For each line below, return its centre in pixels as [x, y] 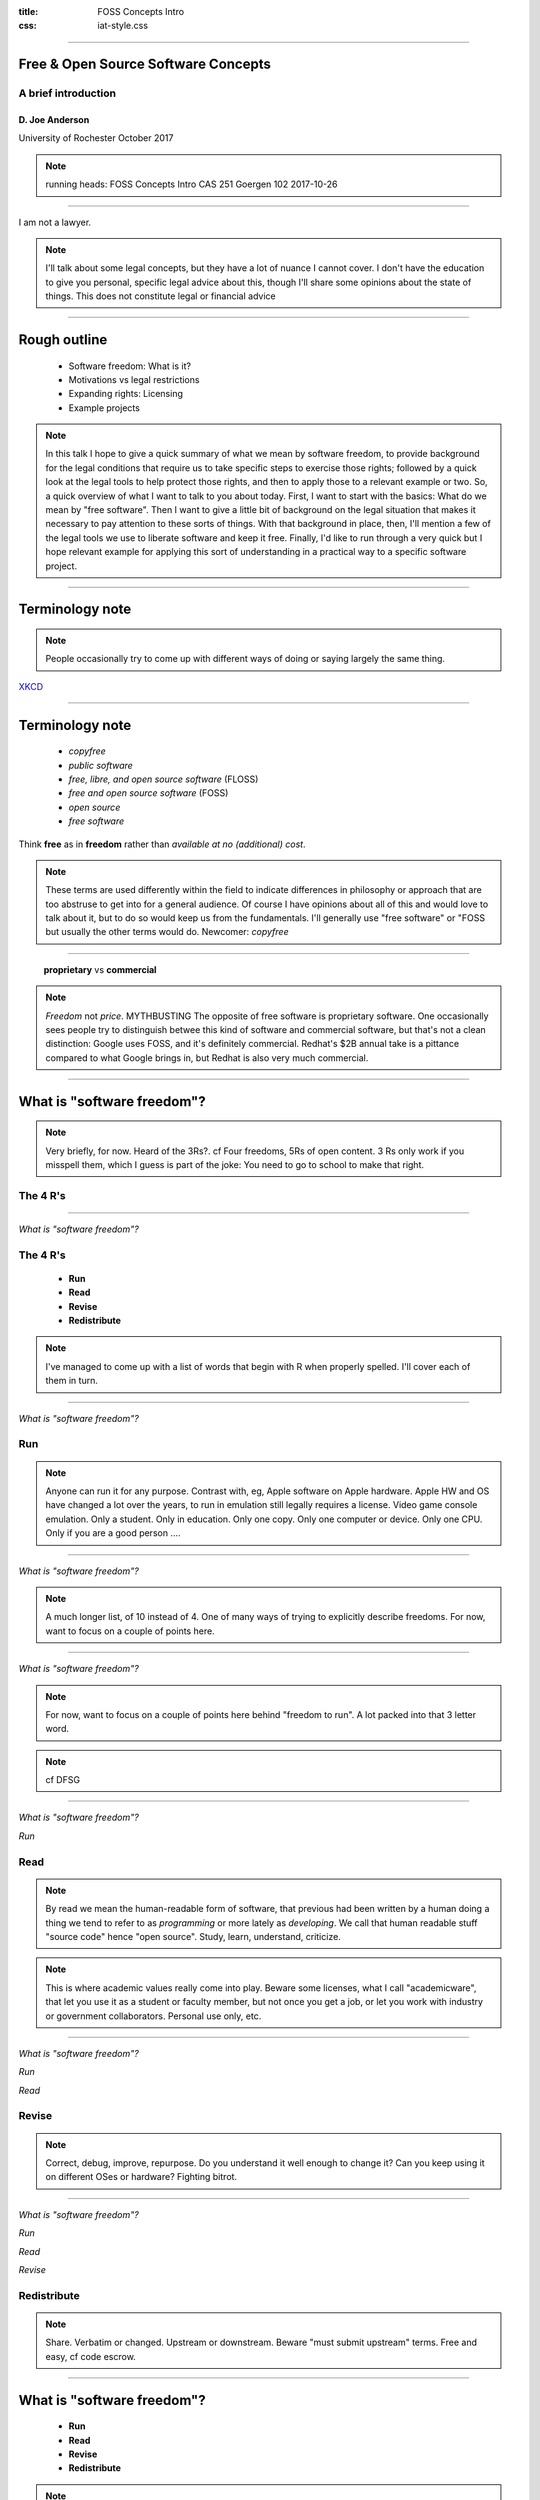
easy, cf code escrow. [91, 2356]
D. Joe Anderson [54, 119]
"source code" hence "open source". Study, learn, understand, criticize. [193, 1936]
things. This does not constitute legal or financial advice [160, 296]
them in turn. [72, 1381]
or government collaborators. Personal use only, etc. [153, 2016]
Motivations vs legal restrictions [134, 379]
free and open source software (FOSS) [148, 793]
